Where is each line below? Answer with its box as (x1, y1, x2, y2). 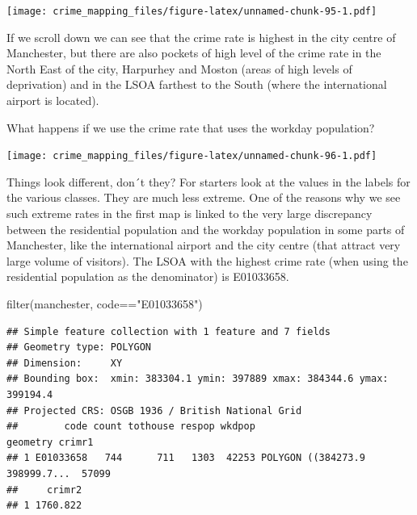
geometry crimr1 (6, 436, 94, 448)
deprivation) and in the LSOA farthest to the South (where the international (6, 76, 387, 93)
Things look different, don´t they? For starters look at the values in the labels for (6, 173, 411, 190)
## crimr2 (6, 484, 82, 496)
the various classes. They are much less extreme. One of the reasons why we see (6, 189, 401, 206)
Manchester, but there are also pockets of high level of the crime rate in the (6, 44, 381, 61)
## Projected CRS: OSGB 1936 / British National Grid (6, 404, 302, 417)
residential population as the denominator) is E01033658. (6, 268, 289, 285)
